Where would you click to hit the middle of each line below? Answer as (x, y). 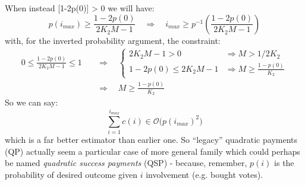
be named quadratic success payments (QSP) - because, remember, (126, 163)
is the (284, 163)
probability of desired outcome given (71, 174)
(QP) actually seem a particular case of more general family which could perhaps (152, 151)
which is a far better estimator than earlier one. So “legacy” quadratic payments (151, 140)
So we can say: (32, 102)
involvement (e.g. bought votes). (205, 174)
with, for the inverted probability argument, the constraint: (113, 40)
